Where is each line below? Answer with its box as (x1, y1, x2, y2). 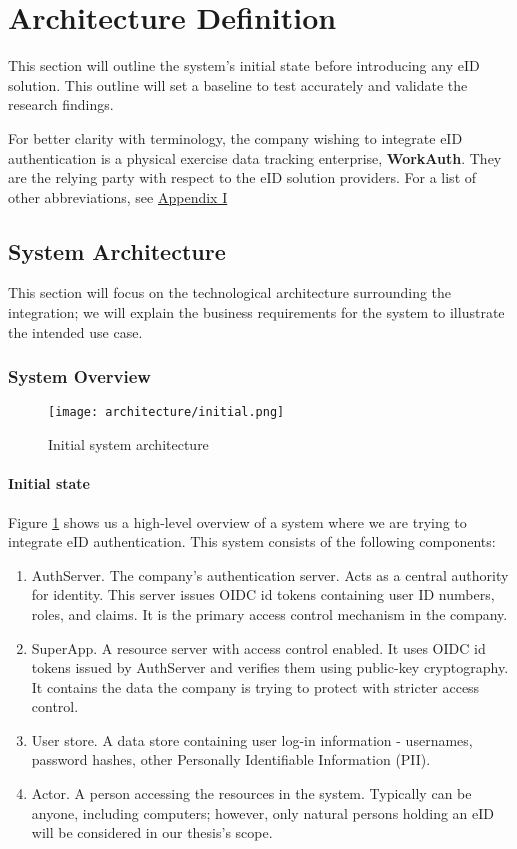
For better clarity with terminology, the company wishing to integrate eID (8, 127, 463, 148)
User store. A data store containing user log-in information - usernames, (31, 729, 473, 750)
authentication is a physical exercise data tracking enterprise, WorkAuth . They (8, 147, 502, 168)
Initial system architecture (48, 434, 209, 455)
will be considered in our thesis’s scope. (31, 822, 273, 843)
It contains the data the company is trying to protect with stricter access (31, 676, 480, 697)
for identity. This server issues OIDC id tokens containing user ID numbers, (31, 584, 495, 605)
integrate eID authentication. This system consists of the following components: (8, 531, 496, 552)
